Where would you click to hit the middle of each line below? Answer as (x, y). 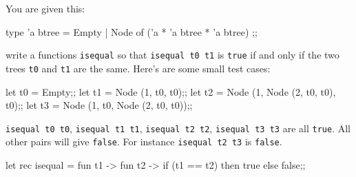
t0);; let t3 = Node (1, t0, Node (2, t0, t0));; (99, 105)
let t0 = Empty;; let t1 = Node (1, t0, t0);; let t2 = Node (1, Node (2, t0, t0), (171, 91)
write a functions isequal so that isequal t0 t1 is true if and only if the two (172, 55)
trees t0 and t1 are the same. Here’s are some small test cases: (138, 68)
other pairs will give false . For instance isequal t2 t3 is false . (144, 142)
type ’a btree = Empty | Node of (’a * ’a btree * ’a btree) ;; (132, 31)
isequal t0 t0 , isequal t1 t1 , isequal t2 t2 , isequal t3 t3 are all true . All (178, 128)
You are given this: (45, 8)
